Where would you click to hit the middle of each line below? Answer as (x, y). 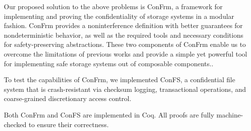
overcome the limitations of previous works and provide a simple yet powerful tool (125, 53)
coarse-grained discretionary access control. (68, 98)
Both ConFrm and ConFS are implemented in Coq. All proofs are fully (109, 114)
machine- (230, 114)
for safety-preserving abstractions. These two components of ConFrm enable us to (125, 44)
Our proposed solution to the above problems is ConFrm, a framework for (113, 6)
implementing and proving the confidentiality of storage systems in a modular (119, 16)
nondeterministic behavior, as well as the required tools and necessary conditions (124, 35)
